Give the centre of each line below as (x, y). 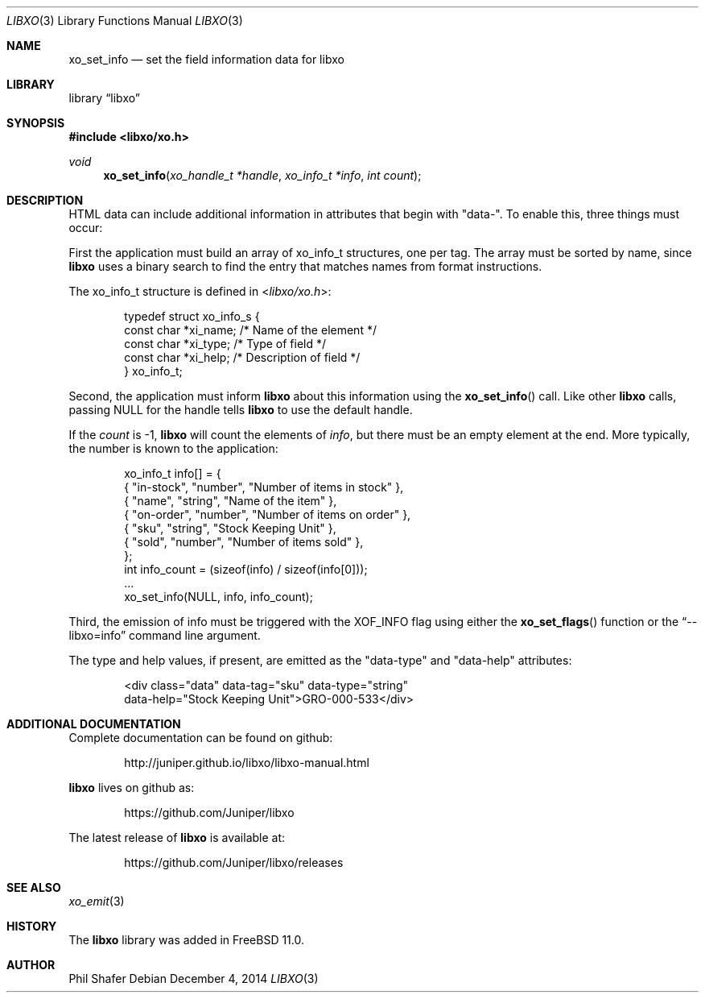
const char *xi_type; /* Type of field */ (225, 344)
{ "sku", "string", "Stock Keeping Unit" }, (230, 528)
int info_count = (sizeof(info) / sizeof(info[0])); (246, 569)
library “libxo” (104, 98)
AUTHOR (31, 965)
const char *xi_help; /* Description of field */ (242, 357)
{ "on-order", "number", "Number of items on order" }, (268, 514)
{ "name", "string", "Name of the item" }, (231, 501)
